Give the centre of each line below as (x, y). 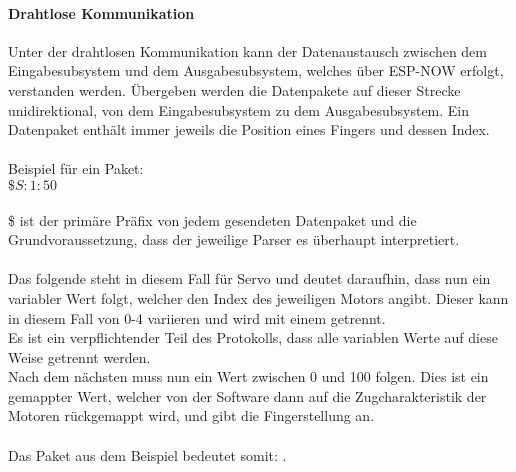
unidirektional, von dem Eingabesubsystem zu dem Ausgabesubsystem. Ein (239, 109)
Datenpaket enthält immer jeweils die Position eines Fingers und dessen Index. (249, 129)
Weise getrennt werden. (79, 356)
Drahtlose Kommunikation (101, 12)
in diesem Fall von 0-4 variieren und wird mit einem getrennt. (197, 317)
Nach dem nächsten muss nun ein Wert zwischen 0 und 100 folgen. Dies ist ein (248, 376)
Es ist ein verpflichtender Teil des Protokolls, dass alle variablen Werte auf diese (253, 337)
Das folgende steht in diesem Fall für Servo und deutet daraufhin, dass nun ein (249, 278)
